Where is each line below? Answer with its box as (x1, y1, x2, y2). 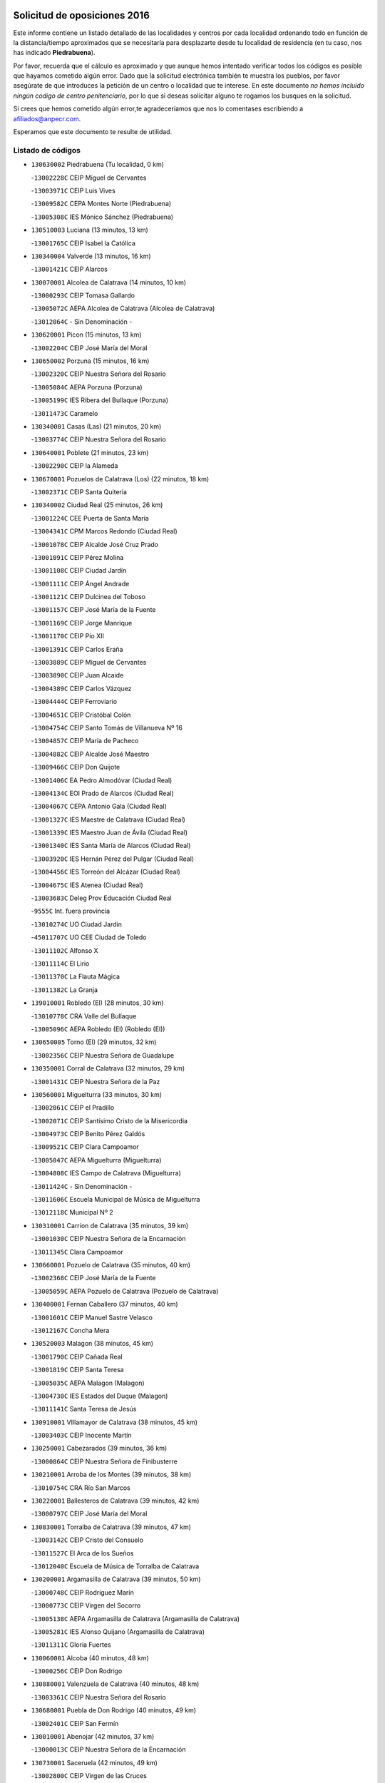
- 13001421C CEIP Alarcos (31, 265, 108, 274)
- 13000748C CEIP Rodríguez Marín (31, 1588, 135, 1597)
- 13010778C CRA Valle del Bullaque (31, 1011, 137, 1020)
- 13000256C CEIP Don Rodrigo (31, 1667, 123, 1675)
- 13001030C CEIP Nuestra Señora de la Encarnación (31, 1235, 186, 1243)
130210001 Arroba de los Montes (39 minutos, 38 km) (31, 1470, 192, 1479)
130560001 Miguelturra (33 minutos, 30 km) (31, 1090, 163, 1098)
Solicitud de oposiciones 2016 (13, 9, 150, 21)
